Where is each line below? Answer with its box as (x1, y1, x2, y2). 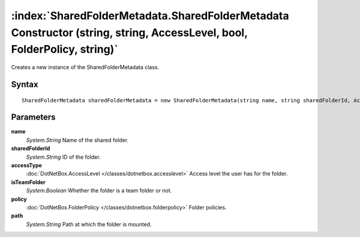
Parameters (11, 112, 56, 123)
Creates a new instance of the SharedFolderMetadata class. (11, 64, 160, 71)
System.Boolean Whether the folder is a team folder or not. (26, 187, 172, 194)
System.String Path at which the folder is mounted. (26, 220, 152, 228)
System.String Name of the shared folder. (26, 136, 129, 144)
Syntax (11, 79, 38, 90)
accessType (11, 162, 42, 169)
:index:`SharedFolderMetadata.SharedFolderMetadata (11, 9, 289, 22)
